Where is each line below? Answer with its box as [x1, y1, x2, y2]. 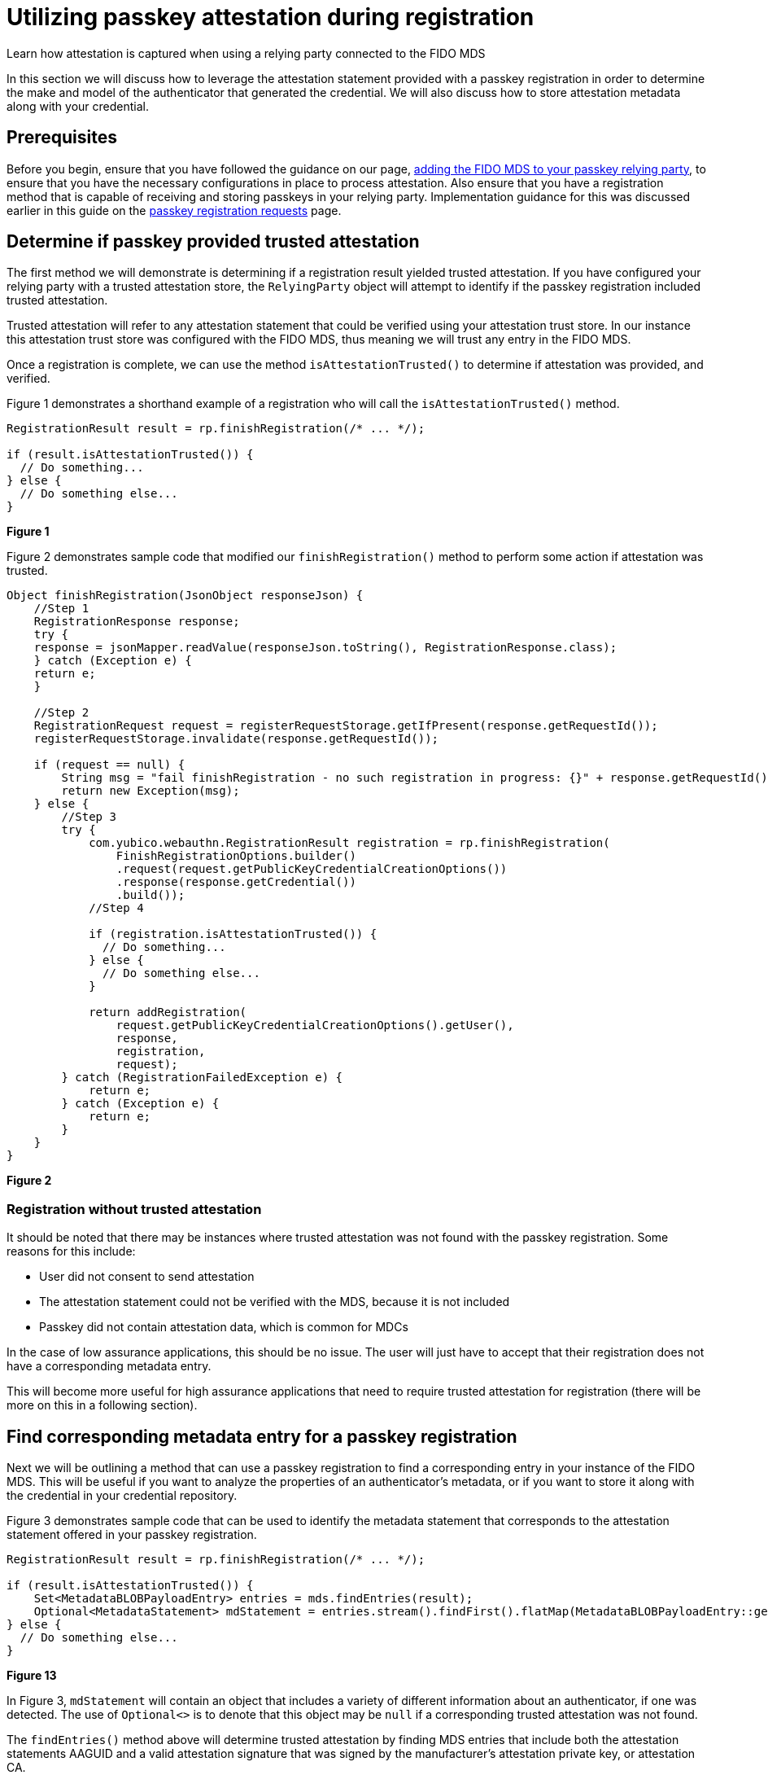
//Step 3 [61, 810, 116, 824]
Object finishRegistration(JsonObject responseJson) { [7, 589, 364, 603]
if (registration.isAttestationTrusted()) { [89, 927, 377, 941]
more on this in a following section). [7, 1398, 198, 1413]
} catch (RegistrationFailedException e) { [61, 1071, 343, 1085]
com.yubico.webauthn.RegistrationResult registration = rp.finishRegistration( [89, 836, 610, 850]
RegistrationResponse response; [33, 615, 240, 629]
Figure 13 [7, 1668, 57, 1683]
